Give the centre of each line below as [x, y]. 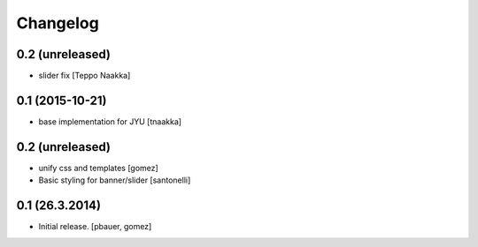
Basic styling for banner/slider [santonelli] [115, 180]
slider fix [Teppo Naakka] [85, 76]
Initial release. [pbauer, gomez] [95, 227]
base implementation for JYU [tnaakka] [110, 121]
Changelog [58, 23]
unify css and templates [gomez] [98, 168]
